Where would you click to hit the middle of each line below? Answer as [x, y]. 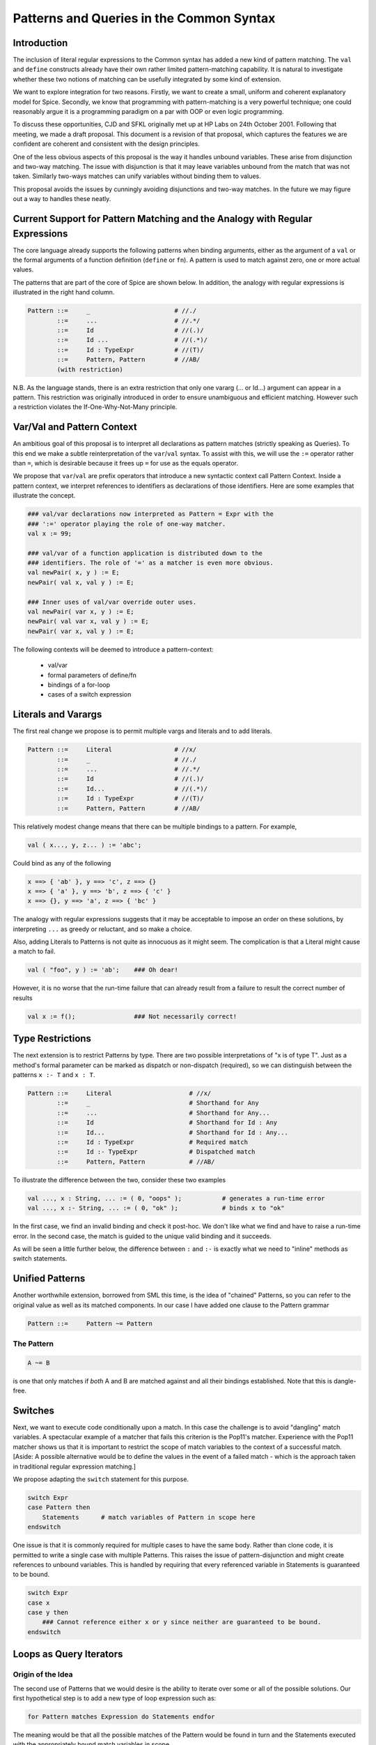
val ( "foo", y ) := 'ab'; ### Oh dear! [103, 970]
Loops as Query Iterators [68, 1654]
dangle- [345, 1381]
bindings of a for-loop [79, 685]
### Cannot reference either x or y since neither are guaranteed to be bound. [182, 1622]
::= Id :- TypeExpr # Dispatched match [156, 1152]
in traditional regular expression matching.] [74, 1466]
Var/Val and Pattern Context [75, 427]
